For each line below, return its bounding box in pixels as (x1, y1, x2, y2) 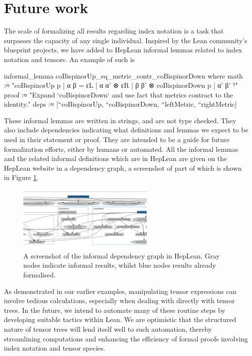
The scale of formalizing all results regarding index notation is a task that (4, 26, 224, 36)
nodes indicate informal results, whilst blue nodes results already (23, 260, 216, 270)
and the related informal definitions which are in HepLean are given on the (4, 153, 227, 163)
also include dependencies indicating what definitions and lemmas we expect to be (4, 125, 249, 135)
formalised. (23, 270, 56, 280)
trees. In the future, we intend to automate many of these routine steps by (4, 305, 225, 315)
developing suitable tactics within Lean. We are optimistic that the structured (4, 314, 236, 324)
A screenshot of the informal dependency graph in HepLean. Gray (23, 250, 220, 260)
